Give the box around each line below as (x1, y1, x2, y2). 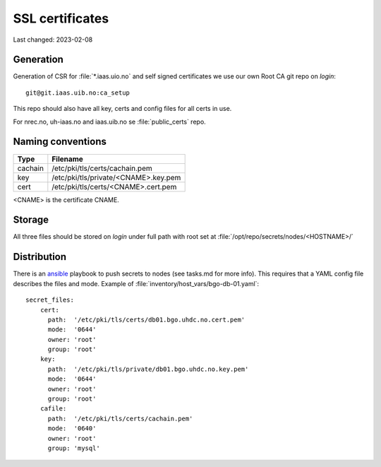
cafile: (40, 405, 67, 413)
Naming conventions (13, 136, 107, 148)
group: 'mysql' (47, 444, 100, 452)
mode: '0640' (47, 425, 97, 432)
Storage (13, 214, 49, 226)
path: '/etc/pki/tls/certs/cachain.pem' (47, 414, 193, 422)
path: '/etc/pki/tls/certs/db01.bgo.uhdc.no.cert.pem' (47, 315, 246, 324)
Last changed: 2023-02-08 (13, 35, 93, 44)
